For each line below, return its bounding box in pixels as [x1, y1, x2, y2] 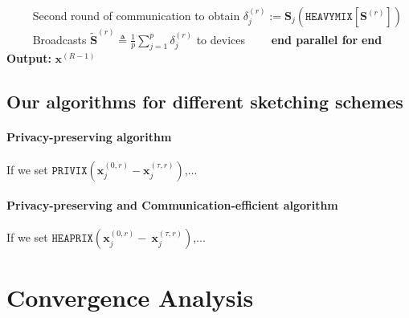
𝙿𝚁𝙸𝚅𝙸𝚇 [51, 165, 88, 177]
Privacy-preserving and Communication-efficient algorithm [6, 197, 338, 214]
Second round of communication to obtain [32, 7, 240, 23]
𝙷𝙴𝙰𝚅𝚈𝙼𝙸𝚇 [305, 11, 353, 22]
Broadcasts [32, 31, 87, 47]
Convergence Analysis [6, 280, 254, 313]
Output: [6, 50, 51, 67]
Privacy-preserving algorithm [6, 128, 172, 145]
